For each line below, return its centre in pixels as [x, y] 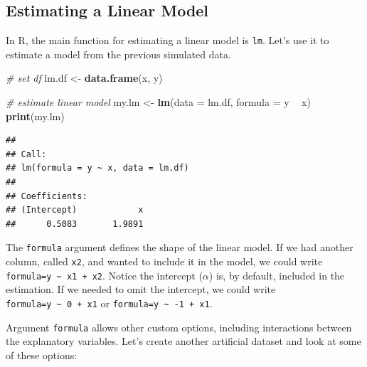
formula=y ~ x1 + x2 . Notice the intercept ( [104, 275]
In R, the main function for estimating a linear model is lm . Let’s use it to [167, 40]
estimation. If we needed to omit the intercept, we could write [141, 289]
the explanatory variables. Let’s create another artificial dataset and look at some [183, 341]
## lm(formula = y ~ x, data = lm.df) [97, 168]
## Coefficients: [47, 196]
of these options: [42, 355]
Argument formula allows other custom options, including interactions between [179, 327]
